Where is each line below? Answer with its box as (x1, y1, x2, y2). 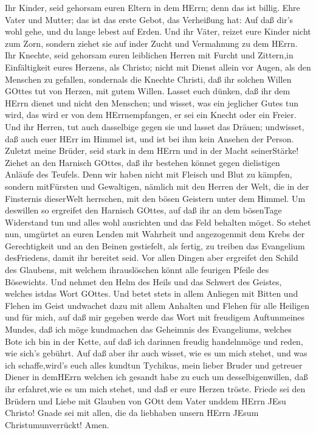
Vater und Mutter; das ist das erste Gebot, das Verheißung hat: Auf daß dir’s (5, 13, 294, 26)
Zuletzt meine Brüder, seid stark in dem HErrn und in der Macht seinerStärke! (5, 144, 299, 157)
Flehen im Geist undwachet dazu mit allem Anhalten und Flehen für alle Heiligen (5, 299, 310, 311)
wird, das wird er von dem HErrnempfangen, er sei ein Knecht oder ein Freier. (5, 108, 297, 121)
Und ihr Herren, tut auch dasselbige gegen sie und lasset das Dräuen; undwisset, (5, 120, 304, 133)
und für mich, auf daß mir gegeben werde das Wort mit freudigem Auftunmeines (5, 311, 305, 324)
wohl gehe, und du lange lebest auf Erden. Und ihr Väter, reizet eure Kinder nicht (5, 25, 311, 38)
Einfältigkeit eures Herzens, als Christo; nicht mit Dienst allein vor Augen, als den (5, 60, 311, 73)
